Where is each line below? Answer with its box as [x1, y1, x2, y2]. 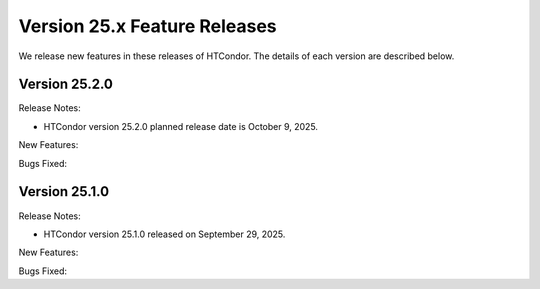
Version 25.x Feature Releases [18, 15, 277, 37]
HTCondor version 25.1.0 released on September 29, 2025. [43, 228, 286, 240]
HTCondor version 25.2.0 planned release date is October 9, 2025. [43, 120, 319, 132]
